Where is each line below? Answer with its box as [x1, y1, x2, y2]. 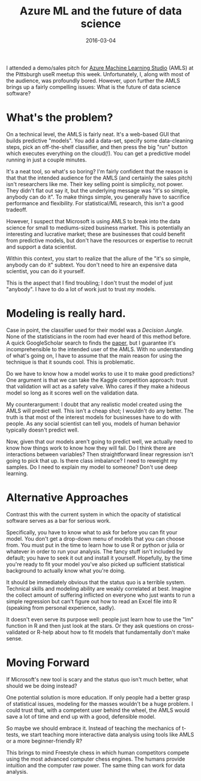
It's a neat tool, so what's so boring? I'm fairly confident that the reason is [6, 167, 188, 175]
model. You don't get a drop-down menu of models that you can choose [6, 535, 185, 542]
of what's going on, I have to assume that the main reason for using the [6, 352, 182, 359]
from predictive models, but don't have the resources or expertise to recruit [6, 237, 193, 244]
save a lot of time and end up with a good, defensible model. [6, 713, 156, 720]
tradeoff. [6, 206, 28, 213]
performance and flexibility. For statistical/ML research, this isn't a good [6, 199, 184, 207]
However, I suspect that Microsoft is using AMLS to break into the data [6, 217, 181, 225]
